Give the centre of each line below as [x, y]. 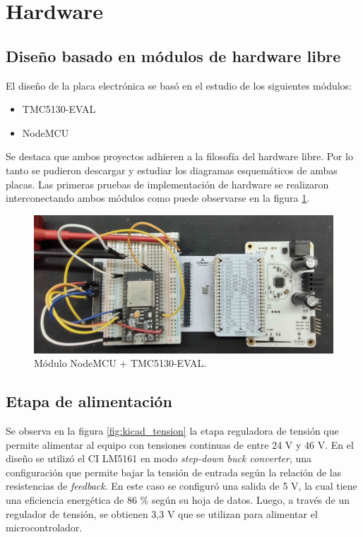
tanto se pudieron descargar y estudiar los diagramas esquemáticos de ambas [172, 170]
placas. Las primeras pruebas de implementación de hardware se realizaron [167, 184]
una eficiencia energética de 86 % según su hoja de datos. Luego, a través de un [178, 499]
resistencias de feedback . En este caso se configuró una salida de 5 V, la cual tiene [181, 486]
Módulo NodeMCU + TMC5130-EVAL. [120, 363]
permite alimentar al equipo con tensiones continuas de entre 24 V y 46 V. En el [180, 444]
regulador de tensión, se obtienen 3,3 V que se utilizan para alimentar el [162, 513]
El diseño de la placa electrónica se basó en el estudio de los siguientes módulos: [179, 85]
